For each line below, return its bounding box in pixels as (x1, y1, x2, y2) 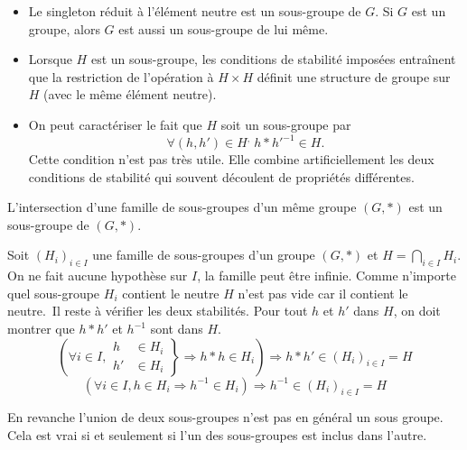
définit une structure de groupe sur (257, 67, 451, 86)
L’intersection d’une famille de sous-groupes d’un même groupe (7, 197, 357, 216)
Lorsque (28, 50, 72, 69)
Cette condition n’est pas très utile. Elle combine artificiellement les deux (28, 150, 434, 169)
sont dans (150, 319, 203, 338)
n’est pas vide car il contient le (238, 283, 408, 302)
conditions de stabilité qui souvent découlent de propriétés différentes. (28, 167, 415, 186)
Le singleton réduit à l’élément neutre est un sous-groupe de (28, 2, 361, 20)
